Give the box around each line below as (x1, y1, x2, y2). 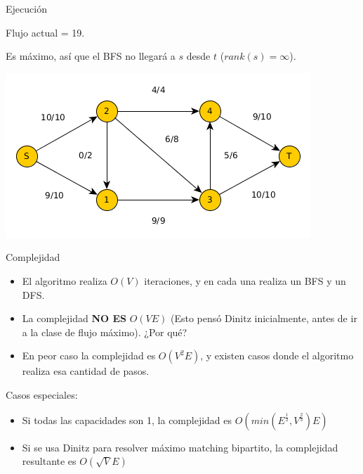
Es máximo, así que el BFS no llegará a (6, 49, 176, 63)
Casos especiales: (6, 387, 78, 402)
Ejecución (6, 1, 47, 15)
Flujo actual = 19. (6, 25, 85, 39)
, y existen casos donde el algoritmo (200, 348, 354, 363)
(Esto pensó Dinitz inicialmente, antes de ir (170, 311, 357, 326)
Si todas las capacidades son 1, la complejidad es (22, 412, 232, 427)
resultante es (22, 454, 77, 468)
